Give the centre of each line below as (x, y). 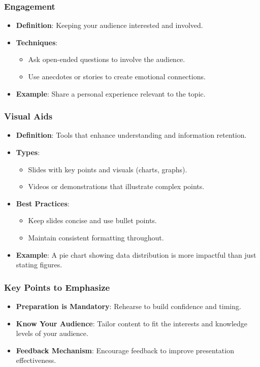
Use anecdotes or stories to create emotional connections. (117, 76)
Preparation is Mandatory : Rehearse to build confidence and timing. (128, 306)
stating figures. (39, 265)
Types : (28, 152)
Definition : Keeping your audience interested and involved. (109, 25)
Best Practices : (43, 203)
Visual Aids (28, 116)
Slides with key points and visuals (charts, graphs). (108, 169)
